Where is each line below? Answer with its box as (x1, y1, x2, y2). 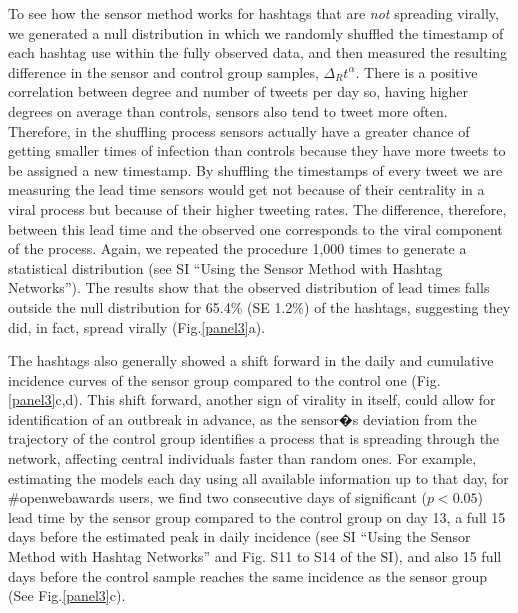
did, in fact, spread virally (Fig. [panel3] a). (8, 316, 266, 337)
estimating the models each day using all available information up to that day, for (8, 467, 509, 488)
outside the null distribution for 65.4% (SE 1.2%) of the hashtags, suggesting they (8, 296, 511, 317)
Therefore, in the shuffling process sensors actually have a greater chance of (8, 120, 470, 141)
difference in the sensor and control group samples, (8, 61, 319, 82)
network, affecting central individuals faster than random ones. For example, (8, 448, 477, 469)
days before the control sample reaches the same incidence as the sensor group (8, 565, 487, 586)
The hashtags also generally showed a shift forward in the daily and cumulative (8, 350, 494, 371)
